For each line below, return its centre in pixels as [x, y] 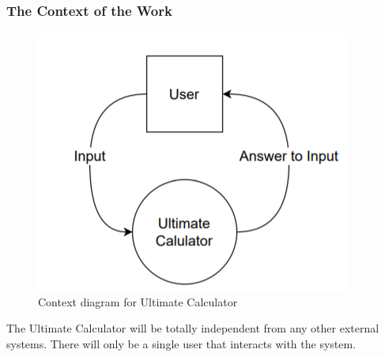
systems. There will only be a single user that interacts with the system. [181, 344]
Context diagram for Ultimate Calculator [138, 301]
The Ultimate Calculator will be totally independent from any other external [193, 328]
